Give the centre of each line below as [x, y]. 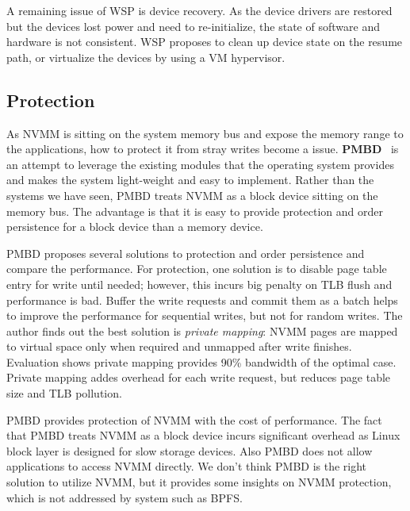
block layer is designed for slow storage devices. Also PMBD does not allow [190, 450]
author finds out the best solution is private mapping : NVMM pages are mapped [202, 330]
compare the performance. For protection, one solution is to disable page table [197, 269]
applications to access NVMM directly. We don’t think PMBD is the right [187, 466]
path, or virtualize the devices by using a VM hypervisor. [146, 57]
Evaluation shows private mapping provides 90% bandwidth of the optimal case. [201, 361]
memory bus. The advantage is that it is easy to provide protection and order [195, 211]
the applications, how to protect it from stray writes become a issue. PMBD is [203, 149]
